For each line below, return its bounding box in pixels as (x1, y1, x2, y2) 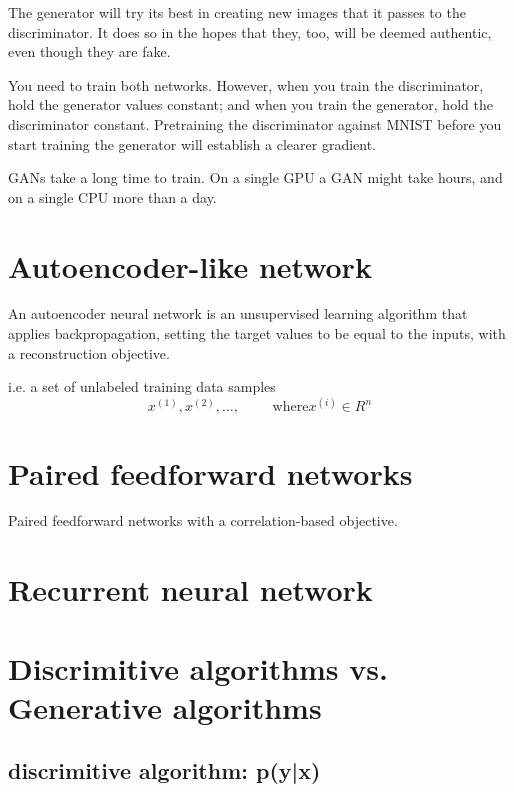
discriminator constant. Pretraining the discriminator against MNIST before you (8, 113, 502, 134)
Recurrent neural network (8, 569, 373, 610)
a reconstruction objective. (8, 342, 170, 363)
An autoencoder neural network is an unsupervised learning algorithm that (8, 303, 468, 324)
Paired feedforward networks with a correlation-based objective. (8, 510, 398, 531)
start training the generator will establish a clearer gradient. (8, 133, 377, 154)
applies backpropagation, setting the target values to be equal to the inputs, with (8, 323, 506, 344)
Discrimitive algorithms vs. (8, 647, 388, 688)
